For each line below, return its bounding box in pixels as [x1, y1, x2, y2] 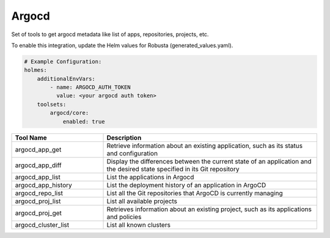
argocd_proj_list [15, 196, 61, 205]
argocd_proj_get [15, 209, 62, 217]
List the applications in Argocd [106, 173, 194, 181]
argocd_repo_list [15, 188, 64, 197]
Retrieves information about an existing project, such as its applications [106, 205, 312, 214]
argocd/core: [50, 110, 89, 116]
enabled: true [62, 118, 105, 125]
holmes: [24, 67, 47, 73]
